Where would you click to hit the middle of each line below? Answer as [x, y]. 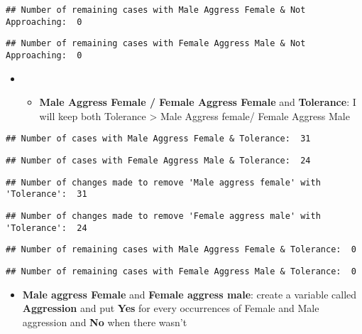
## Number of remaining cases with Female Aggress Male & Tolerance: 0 [181, 271]
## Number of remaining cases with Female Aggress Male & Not [156, 44]
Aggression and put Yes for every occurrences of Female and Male [171, 308]
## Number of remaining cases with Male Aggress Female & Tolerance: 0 [181, 250]
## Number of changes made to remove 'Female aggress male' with [163, 216]
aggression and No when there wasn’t [105, 322]
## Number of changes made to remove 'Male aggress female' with [163, 182]
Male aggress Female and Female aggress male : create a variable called [190, 294]
